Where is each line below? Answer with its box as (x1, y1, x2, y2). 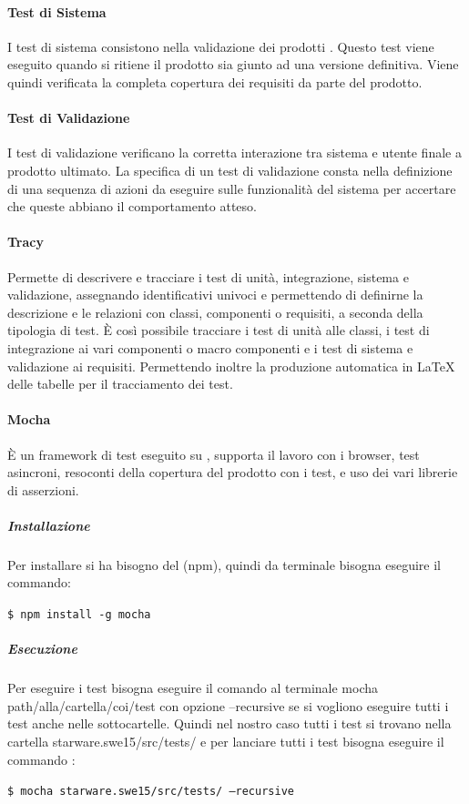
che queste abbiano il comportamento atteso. (7, 197, 257, 216)
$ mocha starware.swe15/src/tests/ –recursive (7, 785, 294, 799)
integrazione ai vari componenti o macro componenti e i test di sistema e (7, 338, 413, 357)
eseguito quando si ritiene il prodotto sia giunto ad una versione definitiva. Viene (7, 55, 459, 74)
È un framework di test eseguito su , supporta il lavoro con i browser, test (7, 444, 420, 463)
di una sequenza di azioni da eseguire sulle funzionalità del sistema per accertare (7, 178, 456, 198)
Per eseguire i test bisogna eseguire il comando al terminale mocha (7, 678, 378, 697)
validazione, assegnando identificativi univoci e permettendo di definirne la (7, 285, 423, 304)
